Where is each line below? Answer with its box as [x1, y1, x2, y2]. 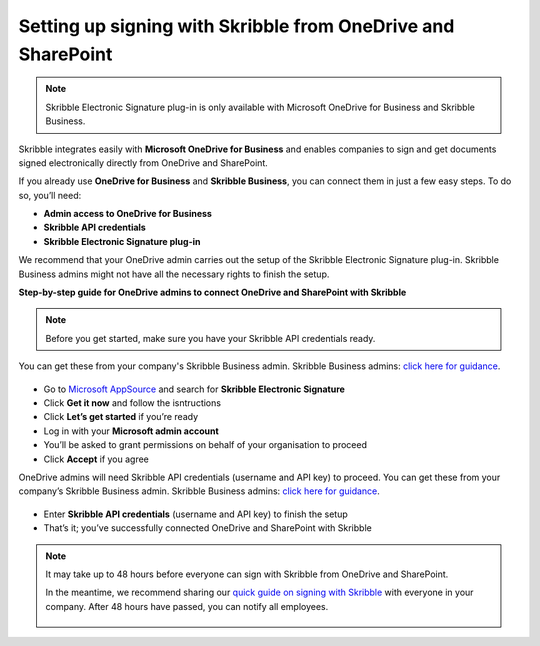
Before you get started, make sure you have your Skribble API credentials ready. [45, 332, 376, 344]
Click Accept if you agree [43, 453, 150, 465]
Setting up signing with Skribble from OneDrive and [18, 15, 455, 37]
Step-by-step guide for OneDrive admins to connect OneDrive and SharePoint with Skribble [18, 286, 407, 299]
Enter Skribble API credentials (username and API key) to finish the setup [43, 508, 349, 520]
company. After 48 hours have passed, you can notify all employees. [45, 600, 329, 612]
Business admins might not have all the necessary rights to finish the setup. [18, 268, 330, 280]
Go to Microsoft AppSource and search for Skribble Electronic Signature [43, 383, 345, 395]
